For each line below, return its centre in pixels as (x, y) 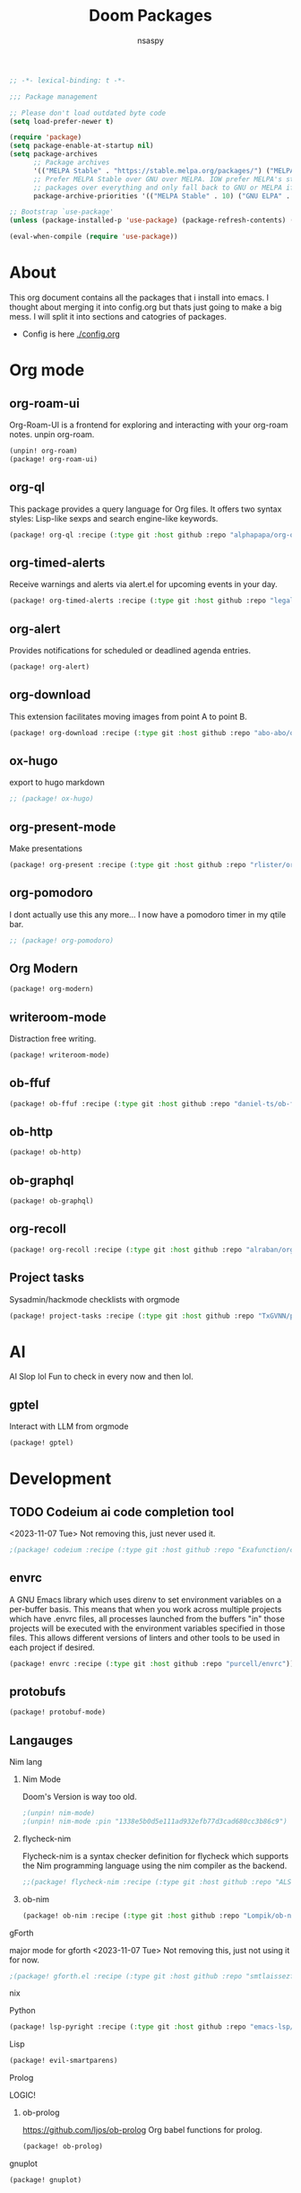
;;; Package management (54, 96)
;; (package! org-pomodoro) (62, 940)
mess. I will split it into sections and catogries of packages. (118, 316)
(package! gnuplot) (46, 2180)
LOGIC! (22, 2095)
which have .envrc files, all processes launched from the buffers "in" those (147, 1618)
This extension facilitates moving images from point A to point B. (129, 716)
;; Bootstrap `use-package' (62, 212)
